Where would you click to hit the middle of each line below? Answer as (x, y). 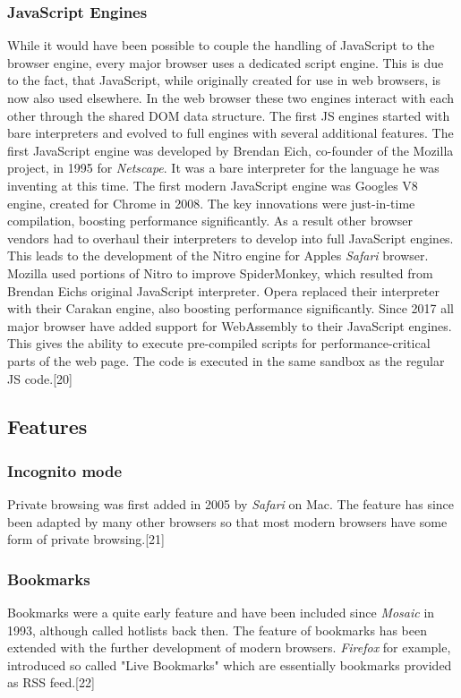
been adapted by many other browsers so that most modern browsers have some (227, 521)
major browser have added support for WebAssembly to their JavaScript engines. (230, 325)
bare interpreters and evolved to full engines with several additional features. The (230, 133)
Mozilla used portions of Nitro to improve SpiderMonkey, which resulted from (220, 272)
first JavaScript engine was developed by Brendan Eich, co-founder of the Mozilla (230, 150)
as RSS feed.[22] (51, 682)
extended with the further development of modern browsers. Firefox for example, (229, 647)
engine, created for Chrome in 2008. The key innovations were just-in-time (211, 203)
